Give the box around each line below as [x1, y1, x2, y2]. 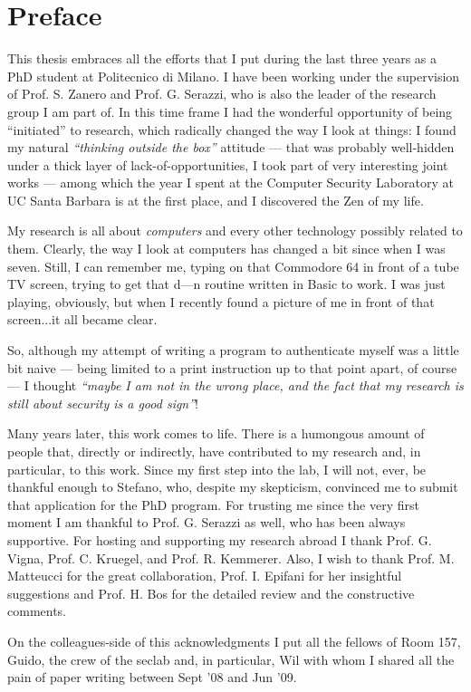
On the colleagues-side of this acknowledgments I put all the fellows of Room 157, [7, 631, 461, 650]
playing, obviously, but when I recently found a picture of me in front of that [7, 292, 435, 311]
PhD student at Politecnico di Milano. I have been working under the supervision [7, 66, 460, 85]
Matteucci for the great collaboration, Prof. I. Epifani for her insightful [7, 566, 402, 585]
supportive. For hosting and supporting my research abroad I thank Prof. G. [7, 530, 432, 549]
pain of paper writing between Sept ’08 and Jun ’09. [7, 668, 297, 687]
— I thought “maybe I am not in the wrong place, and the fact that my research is [7, 376, 464, 395]
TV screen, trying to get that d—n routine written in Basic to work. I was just [7, 274, 446, 293]
